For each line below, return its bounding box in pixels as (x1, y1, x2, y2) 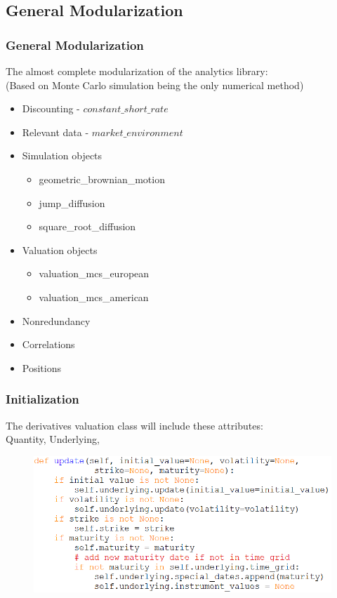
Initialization (6, 390, 79, 408)
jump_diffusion (39, 195, 105, 210)
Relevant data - (22, 124, 89, 139)
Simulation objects (22, 148, 103, 163)
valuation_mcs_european (39, 266, 150, 281)
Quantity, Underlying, (6, 432, 100, 446)
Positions (22, 360, 61, 375)
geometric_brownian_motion (39, 171, 165, 186)
